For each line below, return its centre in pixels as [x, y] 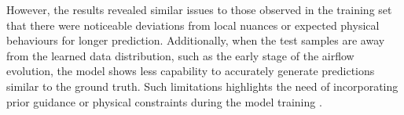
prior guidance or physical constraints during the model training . [164, 101]
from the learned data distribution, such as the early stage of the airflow [180, 55]
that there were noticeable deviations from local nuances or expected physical [193, 25]
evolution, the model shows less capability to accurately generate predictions [191, 71]
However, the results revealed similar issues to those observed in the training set [199, 9]
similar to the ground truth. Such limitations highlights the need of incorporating [202, 86]
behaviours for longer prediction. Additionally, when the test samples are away [196, 40]
